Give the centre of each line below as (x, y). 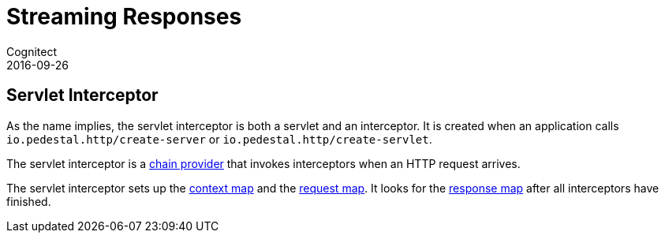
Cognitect (32, 51)
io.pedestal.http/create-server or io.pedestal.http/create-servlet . (219, 139)
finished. (29, 201)
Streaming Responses (124, 17)
